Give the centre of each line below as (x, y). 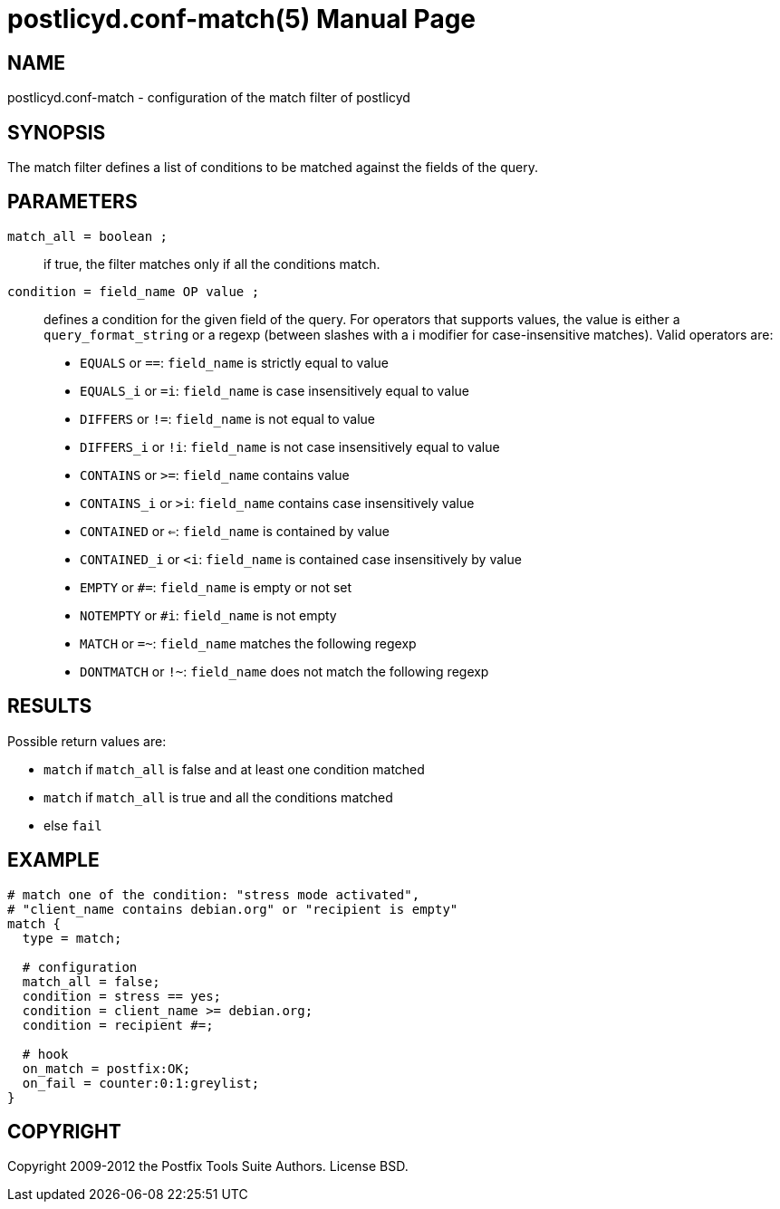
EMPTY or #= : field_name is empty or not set (216, 587)
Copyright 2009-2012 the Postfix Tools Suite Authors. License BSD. (208, 1166)
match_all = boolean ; (88, 236)
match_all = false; (91, 981)
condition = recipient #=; (118, 1025)
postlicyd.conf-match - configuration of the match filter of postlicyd (209, 98)
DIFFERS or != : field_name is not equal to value (228, 418)
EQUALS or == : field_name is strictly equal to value (235, 362)
